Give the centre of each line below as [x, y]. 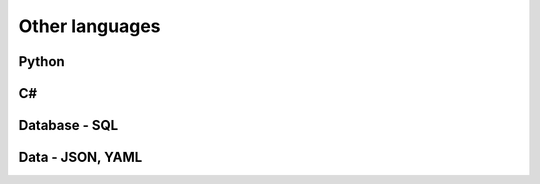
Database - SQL [68, 125]
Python [41, 61]
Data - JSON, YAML [80, 157]
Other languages [89, 26]
